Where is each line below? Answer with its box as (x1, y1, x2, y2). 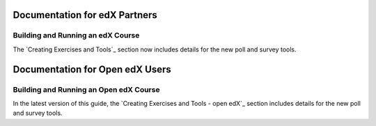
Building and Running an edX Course (13, 31, 140, 40)
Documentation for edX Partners (13, 9, 158, 21)
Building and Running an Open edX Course (13, 84, 160, 94)
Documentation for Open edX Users (13, 63, 171, 75)
